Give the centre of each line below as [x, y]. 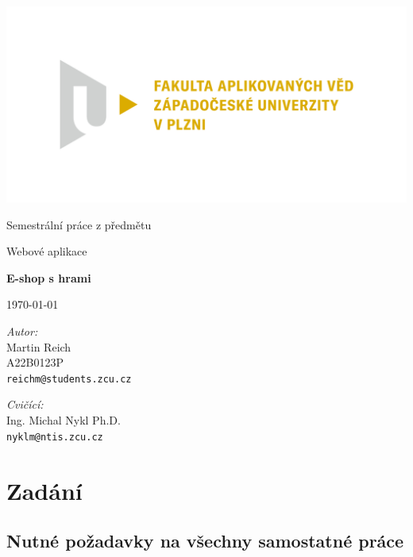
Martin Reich [39, 346]
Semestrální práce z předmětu [79, 224]
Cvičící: [25, 404]
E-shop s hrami [49, 277]
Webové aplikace [47, 251]
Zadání [44, 490]
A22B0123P [35, 362]
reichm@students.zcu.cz [69, 379]
